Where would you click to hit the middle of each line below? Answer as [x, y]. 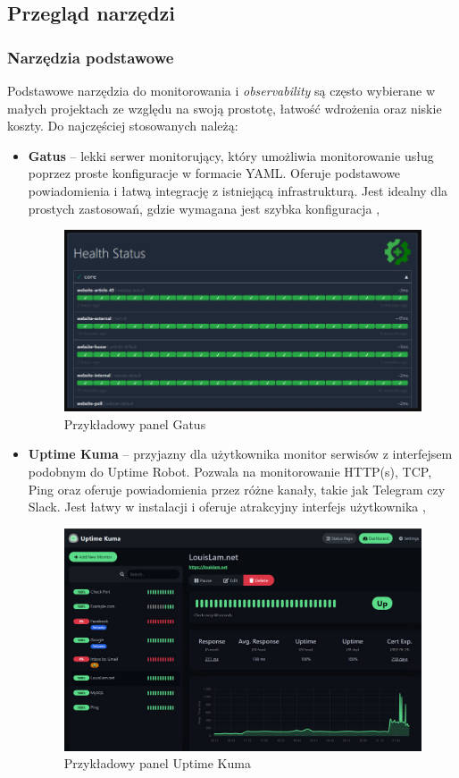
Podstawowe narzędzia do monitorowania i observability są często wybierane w [221, 90]
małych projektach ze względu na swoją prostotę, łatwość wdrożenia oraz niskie [225, 108]
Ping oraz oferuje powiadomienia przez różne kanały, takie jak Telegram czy [237, 489]
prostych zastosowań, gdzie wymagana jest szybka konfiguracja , [204, 208]
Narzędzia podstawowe [91, 57]
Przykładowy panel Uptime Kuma [157, 763]
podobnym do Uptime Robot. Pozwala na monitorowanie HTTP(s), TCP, [230, 471]
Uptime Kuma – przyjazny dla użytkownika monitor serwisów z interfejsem [240, 454]
